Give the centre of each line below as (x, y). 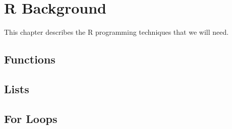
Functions (30, 59)
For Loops (31, 118)
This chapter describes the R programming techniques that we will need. (117, 32)
